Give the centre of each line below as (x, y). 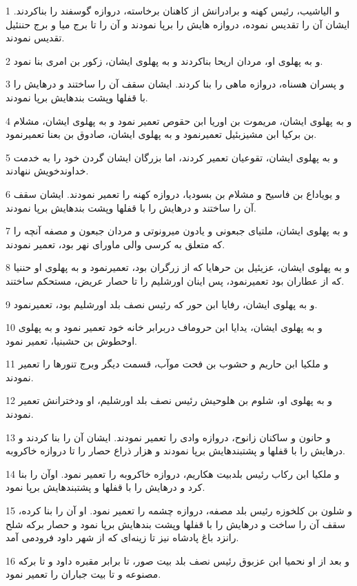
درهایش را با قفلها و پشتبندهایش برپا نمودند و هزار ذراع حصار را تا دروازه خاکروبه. (175, 451)
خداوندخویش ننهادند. (47, 171)
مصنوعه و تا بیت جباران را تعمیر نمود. (83, 574)
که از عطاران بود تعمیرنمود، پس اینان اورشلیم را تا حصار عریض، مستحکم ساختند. (175, 280)
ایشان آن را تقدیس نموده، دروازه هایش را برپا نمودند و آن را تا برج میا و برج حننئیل (178, 24)
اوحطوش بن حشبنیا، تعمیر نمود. (71, 340)
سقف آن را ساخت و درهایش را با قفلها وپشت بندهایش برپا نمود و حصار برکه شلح (175, 524)
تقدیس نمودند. (35, 38)
